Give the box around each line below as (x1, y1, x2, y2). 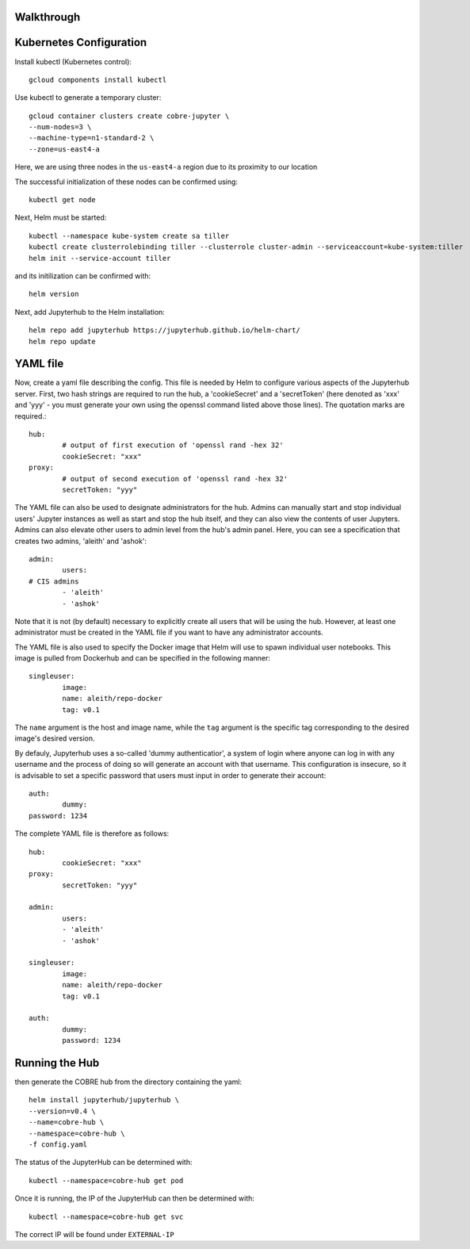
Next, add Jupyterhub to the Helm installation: (14, 307, 166, 316)
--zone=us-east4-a (29, 144, 101, 154)
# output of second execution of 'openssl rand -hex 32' (62, 474, 288, 483)
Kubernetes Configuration (14, 36, 147, 49)
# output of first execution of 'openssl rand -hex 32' (62, 441, 285, 450)
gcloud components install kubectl (29, 75, 167, 84)
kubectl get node (29, 195, 96, 205)
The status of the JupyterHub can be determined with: (14, 1158, 193, 1167)
